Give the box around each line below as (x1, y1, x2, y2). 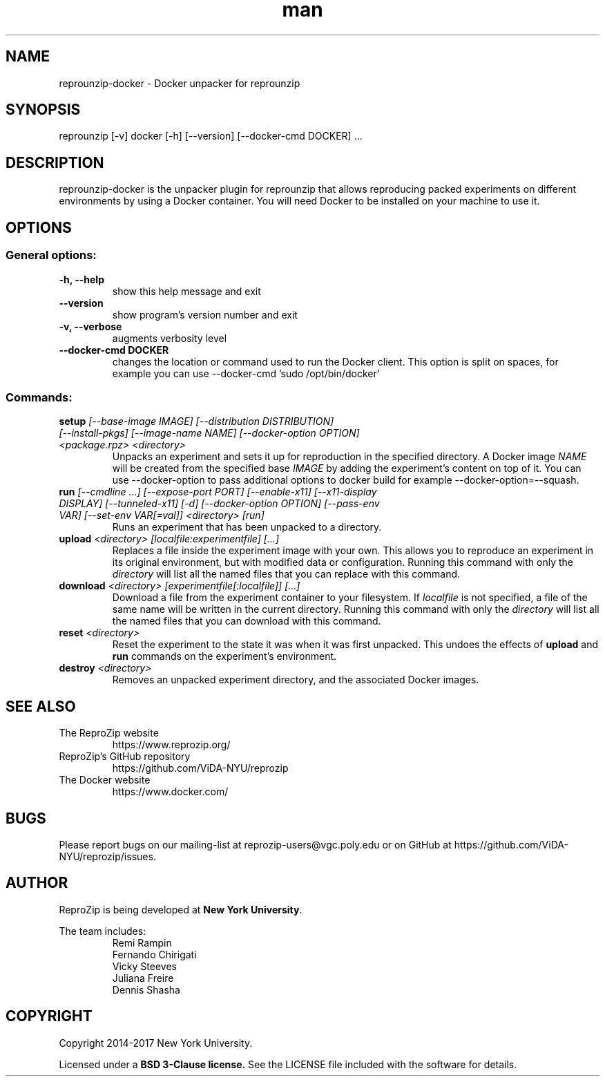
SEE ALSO (6, 697, 76, 715)
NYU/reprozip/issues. (59, 850, 156, 862)
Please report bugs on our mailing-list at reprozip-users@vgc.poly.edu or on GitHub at (59, 838, 452, 851)
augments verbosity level (112, 332, 227, 344)
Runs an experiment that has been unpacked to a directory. (112, 521, 382, 533)
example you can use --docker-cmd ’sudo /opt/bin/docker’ (112, 367, 380, 379)
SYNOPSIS (6, 101, 81, 119)
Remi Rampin (112, 936, 172, 949)
